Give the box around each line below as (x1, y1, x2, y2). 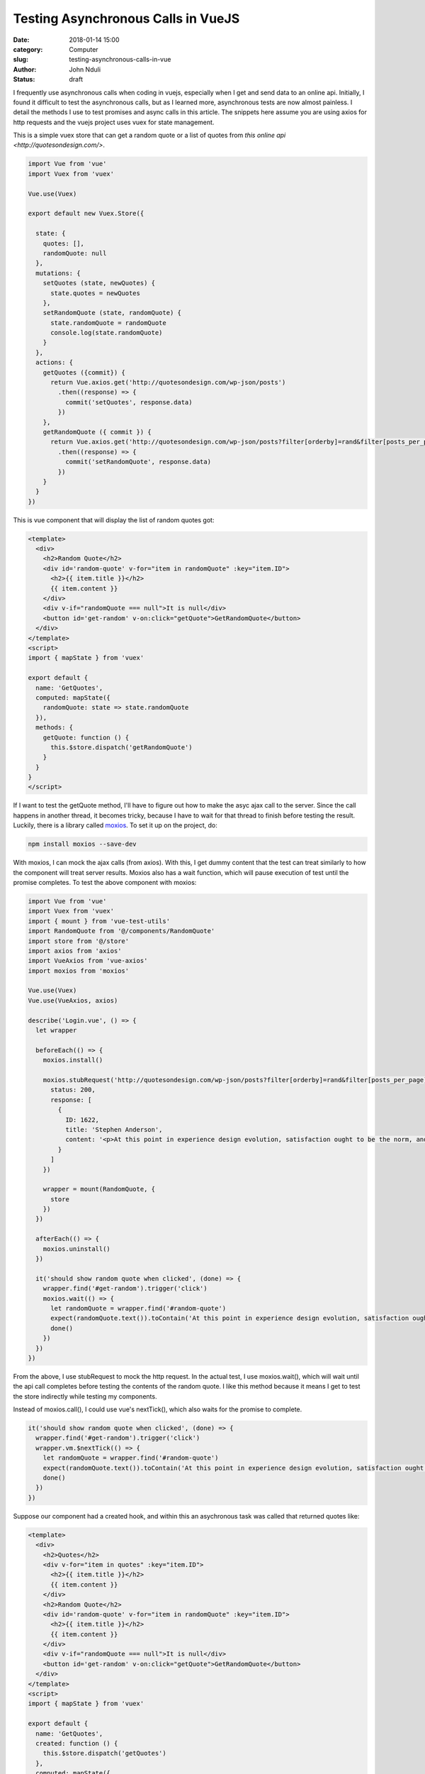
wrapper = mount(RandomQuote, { (42, 1185, 156, 1194)
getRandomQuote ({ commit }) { (42, 428, 152, 436)
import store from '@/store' (28, 937, 130, 945)
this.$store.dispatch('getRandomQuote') (50, 743, 193, 751)
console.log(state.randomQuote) (50, 329, 163, 337)
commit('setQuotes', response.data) (64, 398, 193, 406)
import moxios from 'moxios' (28, 966, 130, 975)
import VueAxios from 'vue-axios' (28, 957, 148, 965)
